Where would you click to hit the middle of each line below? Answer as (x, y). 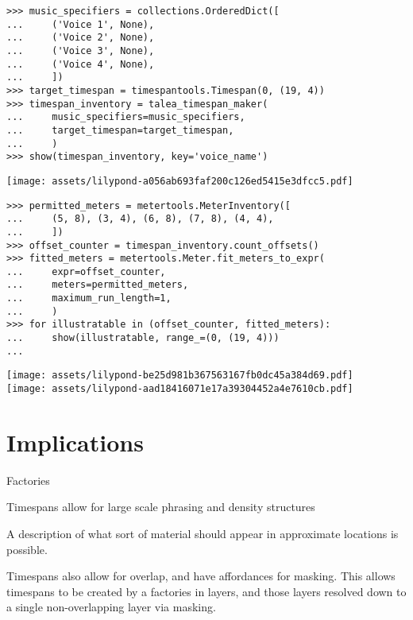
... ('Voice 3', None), (81, 50)
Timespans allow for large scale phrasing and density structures (161, 507)
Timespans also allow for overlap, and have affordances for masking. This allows (201, 576)
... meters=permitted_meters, (98, 285)
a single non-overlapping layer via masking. (111, 607)
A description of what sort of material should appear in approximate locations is (203, 534)
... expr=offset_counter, (86, 271)
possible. (27, 549)
